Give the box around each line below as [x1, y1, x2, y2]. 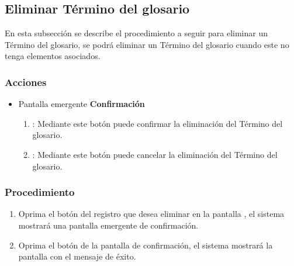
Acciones [5, 74, 47, 89]
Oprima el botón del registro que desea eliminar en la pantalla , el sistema [18, 208, 285, 220]
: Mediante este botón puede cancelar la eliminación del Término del [32, 148, 278, 160]
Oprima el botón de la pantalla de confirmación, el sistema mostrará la [18, 239, 273, 251]
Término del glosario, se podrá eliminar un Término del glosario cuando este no [5, 38, 289, 50]
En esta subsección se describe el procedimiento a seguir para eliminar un [5, 27, 268, 39]
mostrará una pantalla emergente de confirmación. [18, 219, 199, 231]
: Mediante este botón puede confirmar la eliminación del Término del [32, 117, 283, 129]
